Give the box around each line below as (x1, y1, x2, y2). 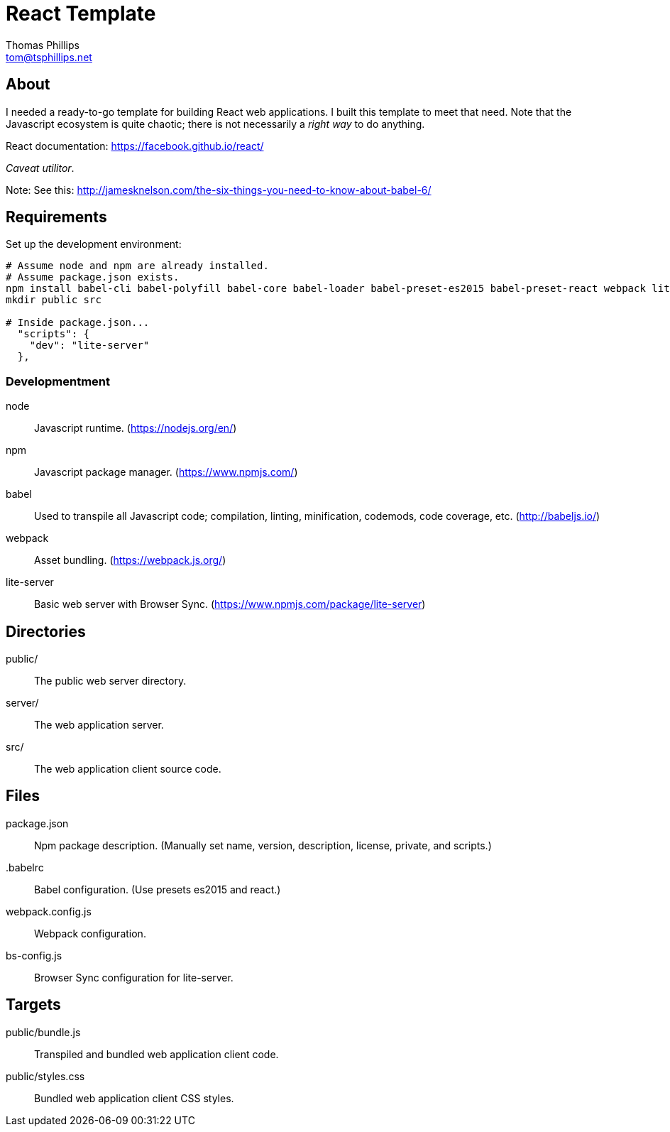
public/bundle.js (6, 1025, 81, 1038)
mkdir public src (6, 294, 101, 306)
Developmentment (6, 374, 111, 388)
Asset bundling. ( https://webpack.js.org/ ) (34, 554, 226, 567)
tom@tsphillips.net (6, 50, 92, 63)
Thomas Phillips (6, 38, 79, 51)
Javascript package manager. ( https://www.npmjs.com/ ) (34, 466, 298, 479)
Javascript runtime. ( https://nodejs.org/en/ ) (34, 422, 237, 435)
